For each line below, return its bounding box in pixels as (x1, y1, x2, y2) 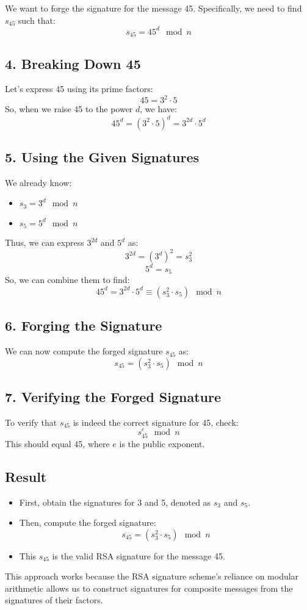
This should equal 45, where (5, 437, 110, 450)
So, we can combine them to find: (5, 273, 130, 286)
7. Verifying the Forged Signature (5, 387, 222, 406)
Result (5, 467, 47, 486)
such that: (18, 13, 56, 26)
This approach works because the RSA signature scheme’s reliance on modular (5, 570, 299, 583)
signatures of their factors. (5, 594, 103, 606)
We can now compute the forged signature (5, 345, 163, 357)
